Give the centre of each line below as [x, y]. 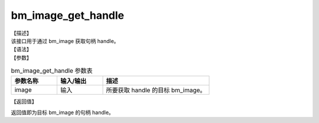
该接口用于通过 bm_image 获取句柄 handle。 [65, 41]
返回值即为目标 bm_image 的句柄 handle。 [63, 112]
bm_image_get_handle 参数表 [52, 71]
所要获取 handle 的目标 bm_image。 [156, 90]
